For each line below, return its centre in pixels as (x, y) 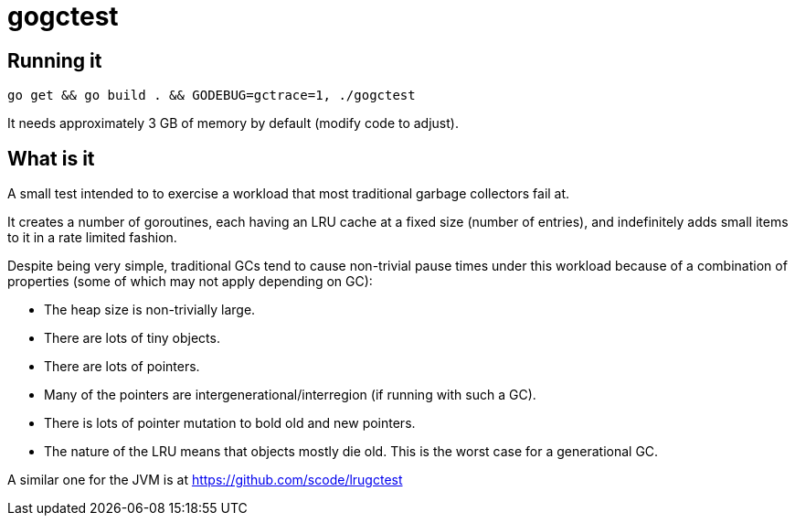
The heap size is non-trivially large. (150, 310)
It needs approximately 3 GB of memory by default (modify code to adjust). (233, 123)
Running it (55, 60)
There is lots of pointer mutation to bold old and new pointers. (230, 423)
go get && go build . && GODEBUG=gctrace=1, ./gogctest (212, 96)
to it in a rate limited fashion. (92, 238)
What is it (51, 158)
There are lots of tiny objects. (132, 338)
